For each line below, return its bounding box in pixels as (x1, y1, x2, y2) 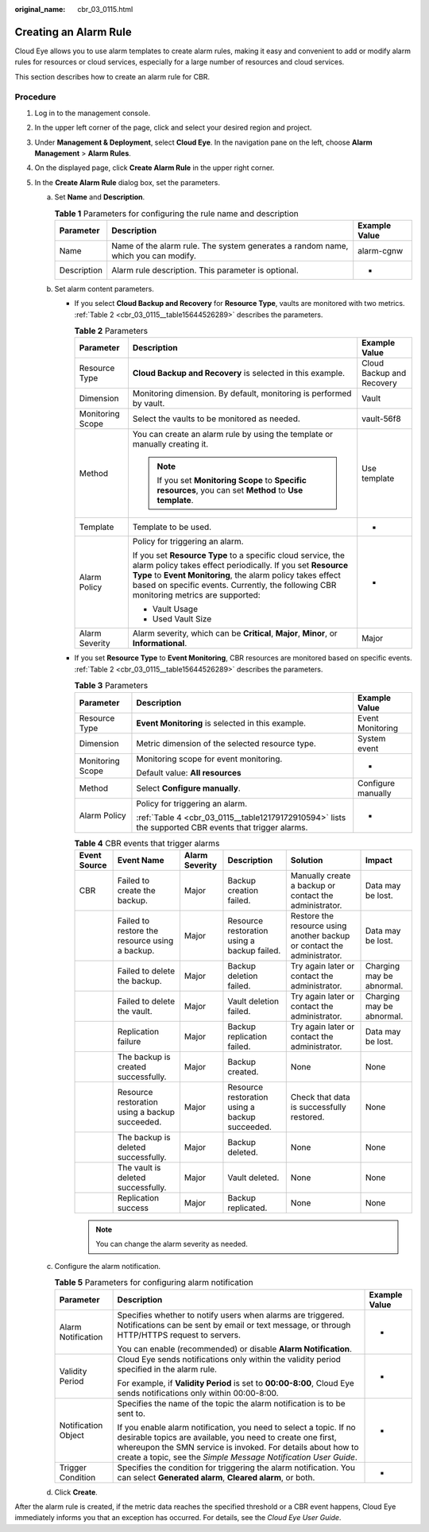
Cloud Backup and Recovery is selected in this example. (132, 368, 346, 379)
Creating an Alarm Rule (14, 25, 132, 39)
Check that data (290, 1092, 350, 1103)
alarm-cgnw (357, 245, 404, 256)
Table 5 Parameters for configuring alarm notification (54, 1277, 253, 1288)
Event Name (117, 855, 164, 866)
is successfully (290, 1101, 347, 1112)
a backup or (290, 880, 336, 892)
